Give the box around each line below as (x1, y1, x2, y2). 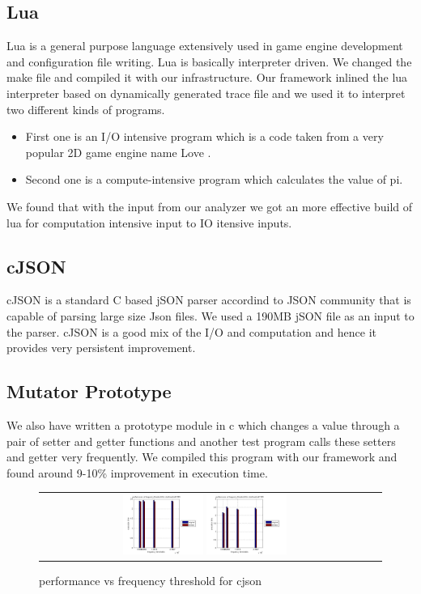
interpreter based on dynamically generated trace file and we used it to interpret (6, 84, 406, 101)
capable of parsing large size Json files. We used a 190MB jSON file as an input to (6, 307, 415, 324)
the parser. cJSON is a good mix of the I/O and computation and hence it (6, 323, 376, 340)
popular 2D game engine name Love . (25, 143, 211, 160)
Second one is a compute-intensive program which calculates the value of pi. (25, 171, 403, 188)
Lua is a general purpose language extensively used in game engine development (6, 37, 403, 54)
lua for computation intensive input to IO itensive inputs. (6, 214, 292, 231)
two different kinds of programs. (6, 100, 165, 117)
